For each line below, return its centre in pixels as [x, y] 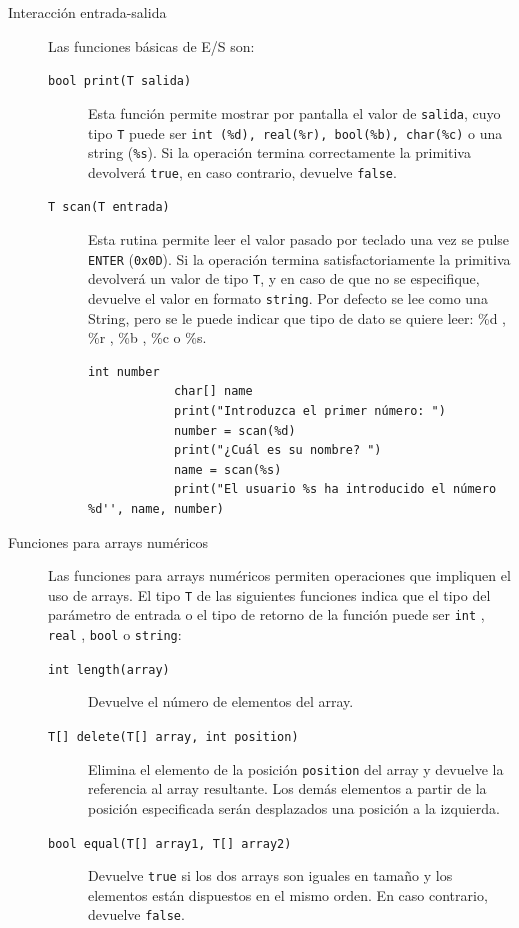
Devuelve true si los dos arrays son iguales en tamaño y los [270, 875]
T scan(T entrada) [109, 207]
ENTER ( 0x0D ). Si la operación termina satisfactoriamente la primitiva [299, 258]
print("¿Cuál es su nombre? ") [277, 450]
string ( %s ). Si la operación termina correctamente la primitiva [279, 152]
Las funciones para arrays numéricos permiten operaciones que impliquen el [279, 575]
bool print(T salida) [120, 81]
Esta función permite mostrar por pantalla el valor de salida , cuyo [294, 112]
